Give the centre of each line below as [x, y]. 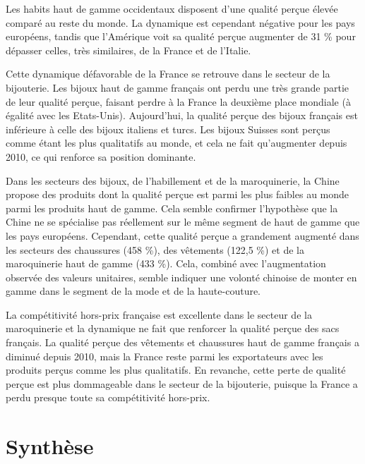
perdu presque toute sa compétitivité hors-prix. [108, 397]
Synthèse [50, 446]
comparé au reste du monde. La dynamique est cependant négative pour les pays [180, 22]
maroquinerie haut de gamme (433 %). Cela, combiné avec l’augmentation [166, 263]
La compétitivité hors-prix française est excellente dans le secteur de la [159, 314]
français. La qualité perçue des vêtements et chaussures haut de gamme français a [182, 342]
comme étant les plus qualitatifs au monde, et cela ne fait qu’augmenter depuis [176, 143]
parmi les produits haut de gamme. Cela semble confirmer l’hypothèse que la [172, 208]
